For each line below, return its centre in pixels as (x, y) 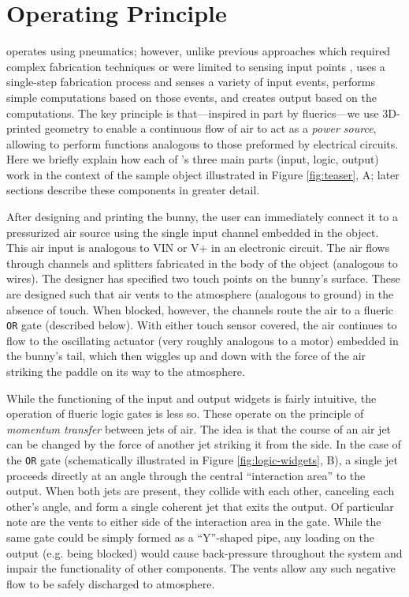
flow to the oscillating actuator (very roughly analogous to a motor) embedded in (203, 340)
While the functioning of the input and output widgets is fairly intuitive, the (191, 398)
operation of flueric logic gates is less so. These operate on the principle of (185, 413)
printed (24, 128)
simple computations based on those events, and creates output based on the (191, 97)
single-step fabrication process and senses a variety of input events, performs (191, 82)
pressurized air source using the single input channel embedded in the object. (193, 232)
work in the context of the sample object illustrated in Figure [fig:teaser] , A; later (203, 174)
